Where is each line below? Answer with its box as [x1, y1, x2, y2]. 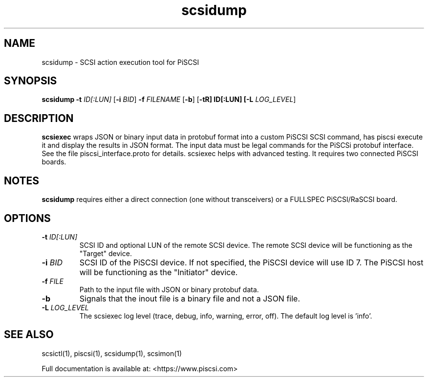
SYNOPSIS [4, 75, 57, 87]
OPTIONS [4, 212, 51, 224]
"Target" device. [79, 249, 132, 258]
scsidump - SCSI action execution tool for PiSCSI [42, 58, 199, 66]
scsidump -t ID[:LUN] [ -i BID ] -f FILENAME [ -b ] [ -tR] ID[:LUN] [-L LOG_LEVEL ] [42, 95, 296, 104]
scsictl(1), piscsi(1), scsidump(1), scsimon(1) [42, 349, 182, 358]
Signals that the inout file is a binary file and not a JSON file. [79, 293, 300, 303]
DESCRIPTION [4, 112, 74, 124]
